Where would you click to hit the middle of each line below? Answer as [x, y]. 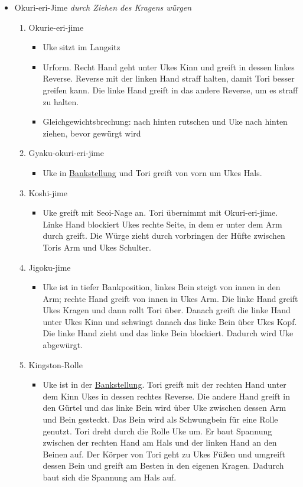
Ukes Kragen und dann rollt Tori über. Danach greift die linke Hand [167, 310]
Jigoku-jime [50, 267]
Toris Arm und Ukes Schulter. [97, 247]
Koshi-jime [48, 192]
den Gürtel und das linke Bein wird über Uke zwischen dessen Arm [164, 408]
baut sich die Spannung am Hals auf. [110, 477]
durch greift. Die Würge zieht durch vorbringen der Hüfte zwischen [164, 236]
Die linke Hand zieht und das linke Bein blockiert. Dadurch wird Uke [168, 333]
